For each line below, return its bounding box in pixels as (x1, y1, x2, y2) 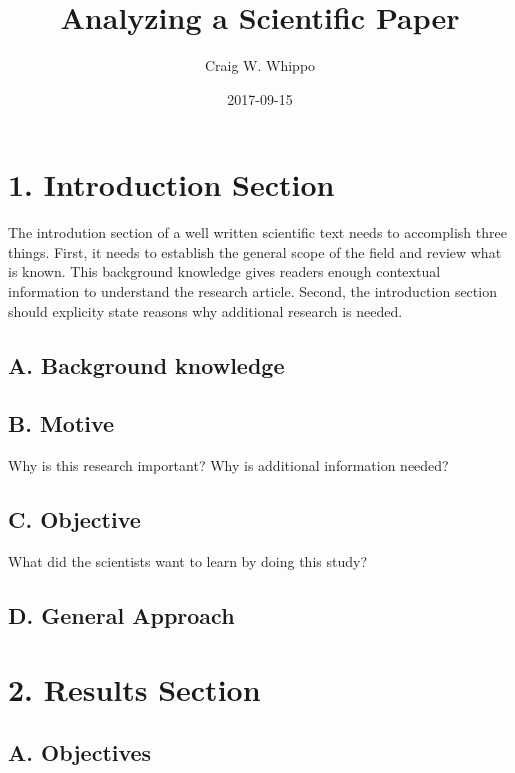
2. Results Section (8, 668, 261, 709)
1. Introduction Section (8, 164, 335, 205)
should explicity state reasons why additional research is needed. (8, 300, 403, 321)
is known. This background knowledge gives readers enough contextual (8, 261, 441, 282)
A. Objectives (8, 737, 152, 768)
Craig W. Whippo (204, 55, 316, 76)
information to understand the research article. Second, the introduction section (8, 281, 497, 302)
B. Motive (8, 408, 115, 439)
